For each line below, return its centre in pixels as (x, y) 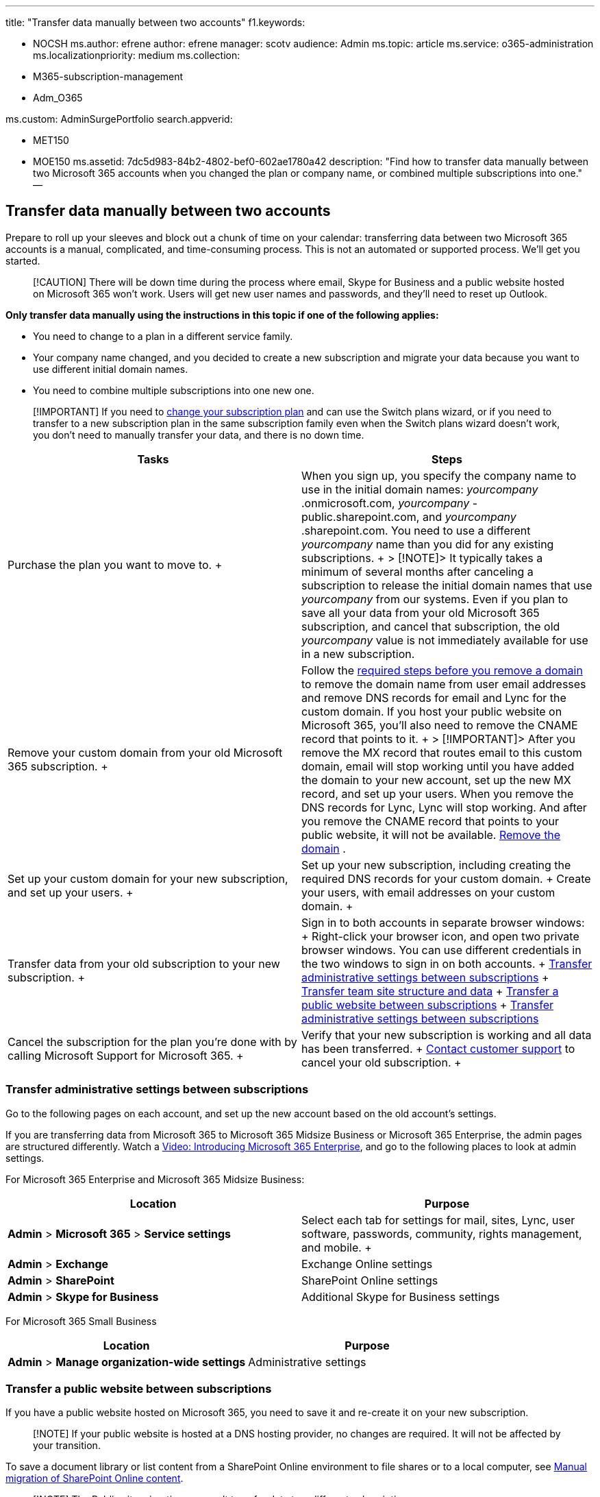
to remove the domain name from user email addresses (444, 684)
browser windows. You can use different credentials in (441, 950)
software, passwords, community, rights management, (442, 1233)
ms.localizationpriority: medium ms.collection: (137, 55)
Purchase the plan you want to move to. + (115, 564)
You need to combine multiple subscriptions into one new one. (174, 390)
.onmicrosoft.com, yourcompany (386, 503)
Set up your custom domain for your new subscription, (148, 878)
